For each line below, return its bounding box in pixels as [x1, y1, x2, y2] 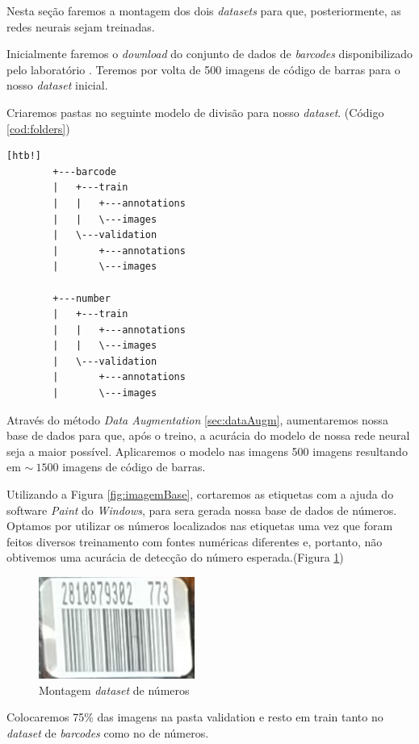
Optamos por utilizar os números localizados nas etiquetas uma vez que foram [6, 517, 393, 534]
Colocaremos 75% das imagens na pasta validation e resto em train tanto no [6, 708, 383, 725]
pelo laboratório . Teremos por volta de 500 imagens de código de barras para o [6, 61, 400, 77]
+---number [52, 292, 111, 304]
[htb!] [6, 150, 41, 162]
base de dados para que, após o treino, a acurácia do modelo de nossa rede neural [6, 427, 410, 444]
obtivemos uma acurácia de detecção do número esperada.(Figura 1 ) [6, 549, 344, 566]
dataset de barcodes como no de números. [6, 724, 209, 741]
